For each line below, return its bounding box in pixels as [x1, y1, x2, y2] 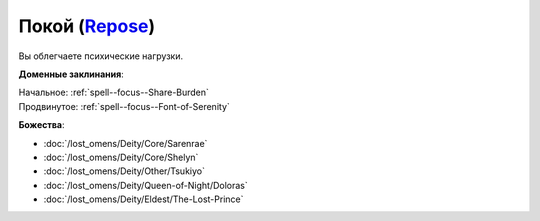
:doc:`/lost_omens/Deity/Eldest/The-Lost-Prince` [43, 193, 244, 205]
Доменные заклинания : [18, 68, 124, 80]
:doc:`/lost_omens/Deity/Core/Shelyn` [43, 151, 199, 163]
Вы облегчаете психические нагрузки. [18, 50, 184, 62]
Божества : [18, 119, 65, 131]
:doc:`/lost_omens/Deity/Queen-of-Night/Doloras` [43, 179, 249, 191]
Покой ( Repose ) [18, 15, 156, 37]
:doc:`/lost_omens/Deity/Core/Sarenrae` [43, 137, 208, 149]
